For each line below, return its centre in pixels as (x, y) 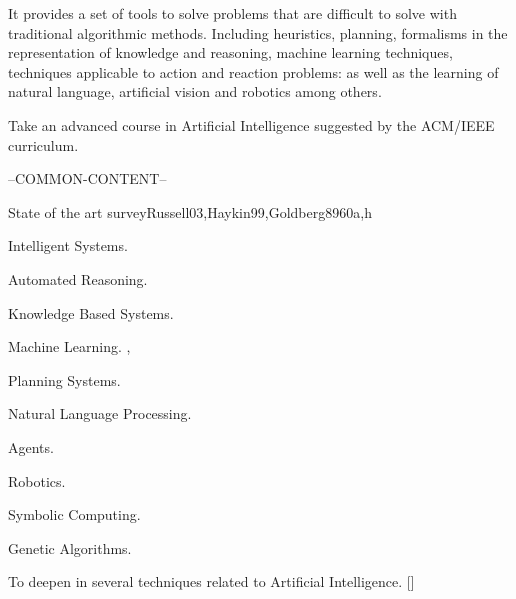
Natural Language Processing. (100, 413)
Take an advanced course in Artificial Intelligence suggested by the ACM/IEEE (251, 124)
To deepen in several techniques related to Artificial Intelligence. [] (211, 581)
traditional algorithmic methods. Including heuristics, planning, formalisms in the (258, 32)
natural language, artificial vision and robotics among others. (195, 91)
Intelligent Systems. (68, 245)
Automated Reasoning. (78, 278)
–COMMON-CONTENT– (87, 178)
